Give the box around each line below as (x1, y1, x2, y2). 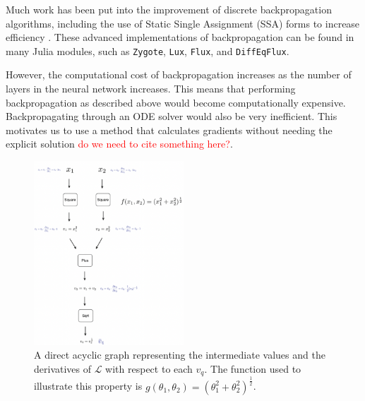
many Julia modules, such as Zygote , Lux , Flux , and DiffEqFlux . (6, 43, 289, 58)
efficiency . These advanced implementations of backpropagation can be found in (6, 30, 354, 44)
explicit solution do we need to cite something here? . (6, 136, 233, 151)
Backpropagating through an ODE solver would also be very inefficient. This (6, 109, 337, 124)
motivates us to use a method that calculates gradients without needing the (6, 122, 333, 137)
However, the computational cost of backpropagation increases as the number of (6, 67, 352, 82)
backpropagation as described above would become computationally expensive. (6, 95, 346, 109)
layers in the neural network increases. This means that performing (6, 81, 296, 96)
